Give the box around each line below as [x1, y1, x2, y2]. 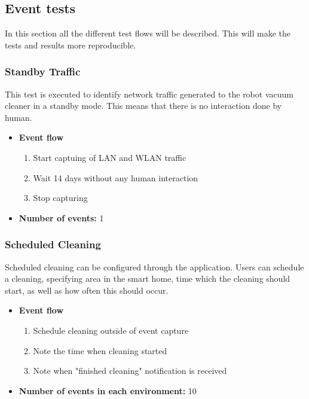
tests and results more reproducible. [5, 38, 136, 51]
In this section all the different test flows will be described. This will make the [5, 27, 291, 39]
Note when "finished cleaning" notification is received [33, 364, 227, 377]
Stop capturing [33, 191, 88, 204]
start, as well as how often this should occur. [5, 284, 169, 296]
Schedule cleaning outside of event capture [33, 324, 189, 336]
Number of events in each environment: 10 [19, 384, 197, 397]
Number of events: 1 [19, 211, 104, 224]
